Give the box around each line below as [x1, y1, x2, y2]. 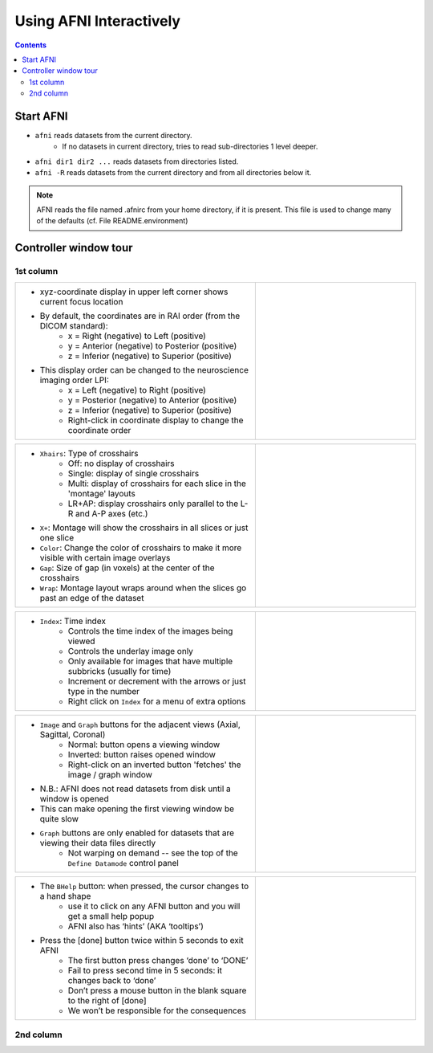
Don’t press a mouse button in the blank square [67, 985, 247, 996]
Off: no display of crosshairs [67, 458, 176, 469]
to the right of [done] [67, 994, 147, 1006]
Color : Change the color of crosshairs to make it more [39, 542, 242, 553]
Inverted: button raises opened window [67, 749, 216, 760]
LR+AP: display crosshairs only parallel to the [67, 498, 239, 509]
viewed [67, 635, 95, 647]
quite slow [39, 813, 79, 824]
